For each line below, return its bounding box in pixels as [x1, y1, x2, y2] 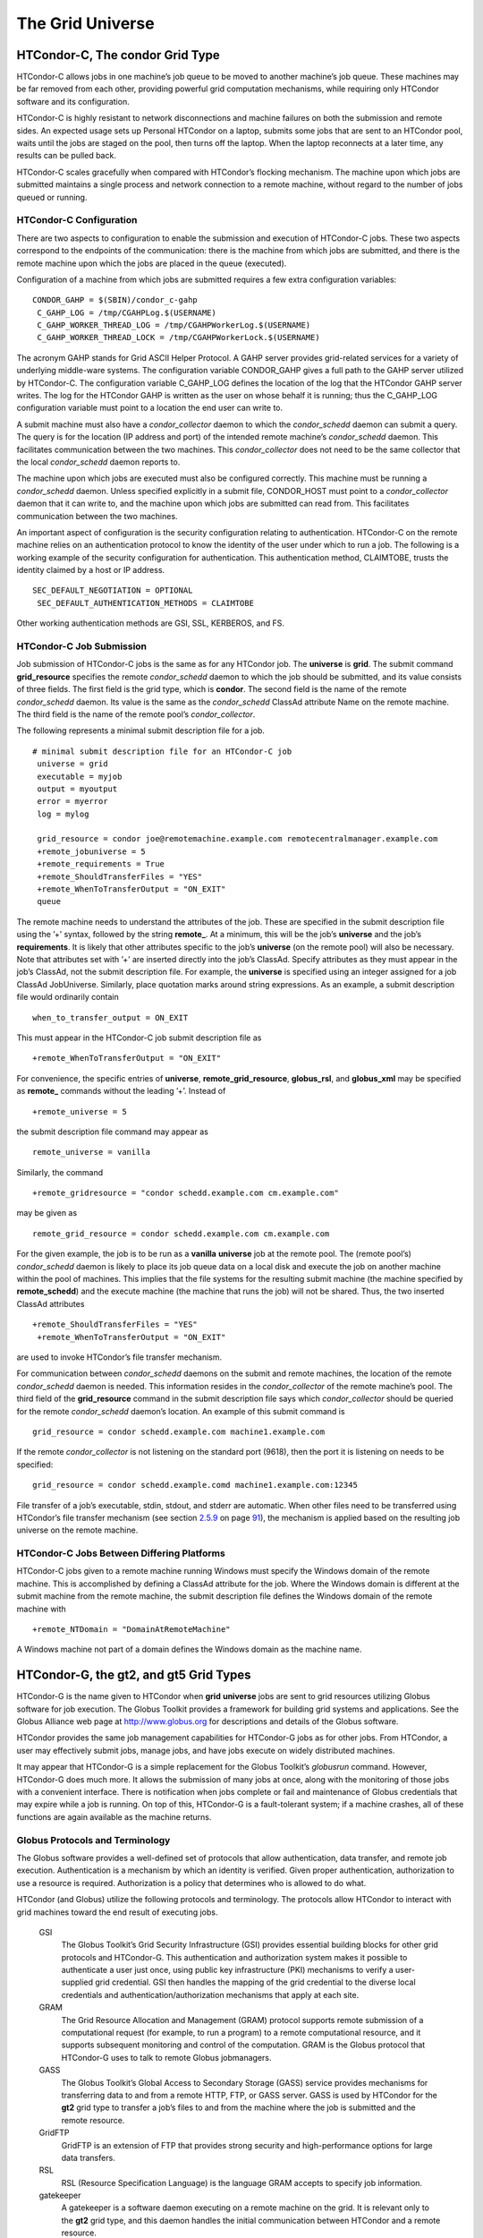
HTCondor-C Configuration [16, 214, 138, 226]
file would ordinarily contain [16, 992, 120, 1003]
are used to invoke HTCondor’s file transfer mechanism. [16, 1352, 223, 1362]
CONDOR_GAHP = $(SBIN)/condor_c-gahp [32, 295, 199, 305]
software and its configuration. [16, 96, 130, 107]
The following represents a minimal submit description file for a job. [16, 725, 266, 736]
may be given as [16, 1208, 78, 1218]
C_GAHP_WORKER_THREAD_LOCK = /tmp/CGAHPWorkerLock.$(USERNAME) [37, 332, 321, 343]
